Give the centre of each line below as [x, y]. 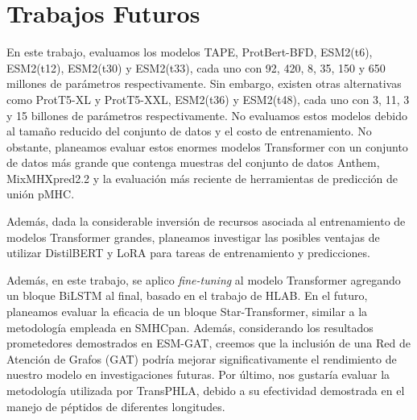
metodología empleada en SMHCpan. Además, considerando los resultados [190, 327]
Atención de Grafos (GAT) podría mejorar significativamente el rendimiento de [202, 358]
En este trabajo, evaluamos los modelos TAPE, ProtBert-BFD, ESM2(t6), [190, 52]
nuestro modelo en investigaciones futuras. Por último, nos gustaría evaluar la [198, 374]
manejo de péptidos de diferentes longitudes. [116, 406]
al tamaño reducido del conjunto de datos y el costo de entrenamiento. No [189, 131]
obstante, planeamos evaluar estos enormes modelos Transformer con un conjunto [207, 146]
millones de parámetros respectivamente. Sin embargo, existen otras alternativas [204, 83]
